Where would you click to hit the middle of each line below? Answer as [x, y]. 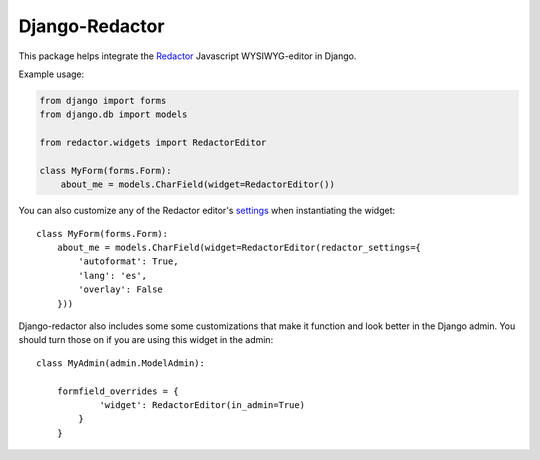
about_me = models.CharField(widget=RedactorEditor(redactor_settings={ [239, 248]
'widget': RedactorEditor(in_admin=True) [202, 404]
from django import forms [103, 100]
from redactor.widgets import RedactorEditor [153, 143]
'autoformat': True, [128, 261]
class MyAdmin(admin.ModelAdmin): [120, 363]
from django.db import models [113, 114]
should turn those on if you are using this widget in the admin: [146, 340]
